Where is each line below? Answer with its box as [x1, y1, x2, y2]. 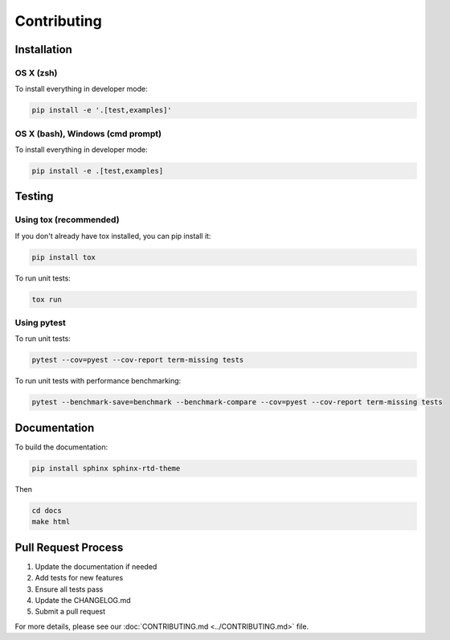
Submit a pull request [35, 607, 106, 617]
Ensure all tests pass [35, 584, 104, 594]
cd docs [31, 506, 62, 515]
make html [31, 517, 71, 527]
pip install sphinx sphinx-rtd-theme [31, 463, 181, 473]
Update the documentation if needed [35, 561, 157, 571]
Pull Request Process [14, 540, 124, 554]
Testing [14, 190, 54, 203]
